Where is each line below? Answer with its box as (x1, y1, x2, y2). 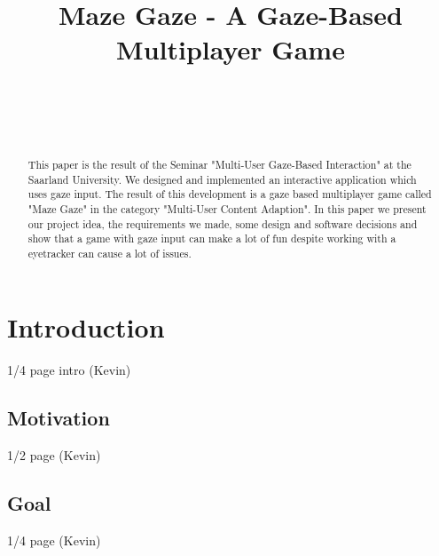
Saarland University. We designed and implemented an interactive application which (27, 171, 417, 187)
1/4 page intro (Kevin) (7, 361, 131, 379)
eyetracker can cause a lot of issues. (27, 245, 192, 260)
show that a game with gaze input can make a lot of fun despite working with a (27, 231, 396, 246)
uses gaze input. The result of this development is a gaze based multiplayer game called (27, 187, 432, 202)
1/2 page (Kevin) (7, 446, 101, 465)
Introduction (7, 309, 165, 346)
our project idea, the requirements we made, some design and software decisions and (27, 216, 418, 231)
